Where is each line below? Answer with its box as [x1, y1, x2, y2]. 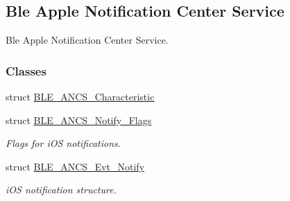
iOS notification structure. [6, 182, 117, 197]
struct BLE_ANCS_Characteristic [6, 89, 155, 104]
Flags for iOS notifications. [6, 136, 121, 150]
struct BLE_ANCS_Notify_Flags [6, 112, 152, 127]
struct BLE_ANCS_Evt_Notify [6, 159, 145, 173]
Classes [6, 62, 46, 79]
